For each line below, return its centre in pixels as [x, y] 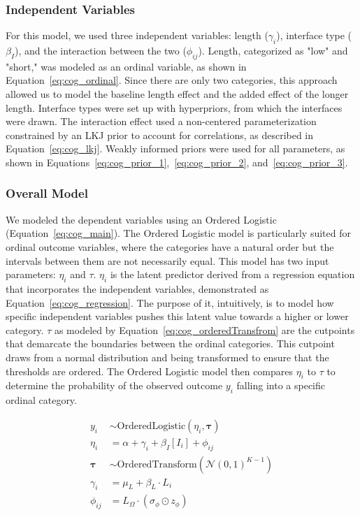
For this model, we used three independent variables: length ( [137, 35]
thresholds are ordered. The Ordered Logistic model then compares [150, 371]
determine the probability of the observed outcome [114, 385]
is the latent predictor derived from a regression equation [232, 274]
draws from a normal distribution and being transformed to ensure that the [167, 357]
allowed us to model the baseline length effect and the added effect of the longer [177, 94]
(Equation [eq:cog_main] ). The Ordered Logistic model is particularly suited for [178, 233]
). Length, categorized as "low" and [273, 51]
